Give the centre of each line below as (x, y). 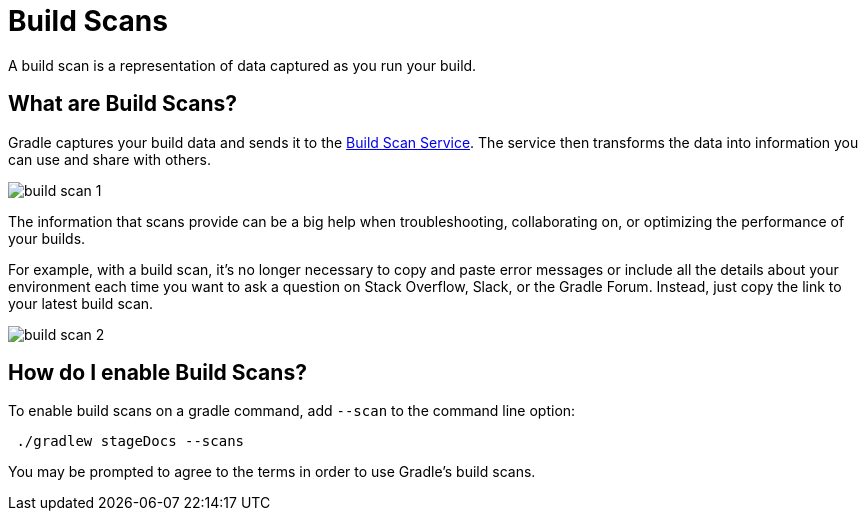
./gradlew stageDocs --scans (130, 441)
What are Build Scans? (123, 104)
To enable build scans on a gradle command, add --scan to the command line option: (292, 411)
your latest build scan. (81, 303)
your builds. (47, 238)
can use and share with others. (110, 159)
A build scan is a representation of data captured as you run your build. (242, 65)
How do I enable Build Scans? (157, 373)
